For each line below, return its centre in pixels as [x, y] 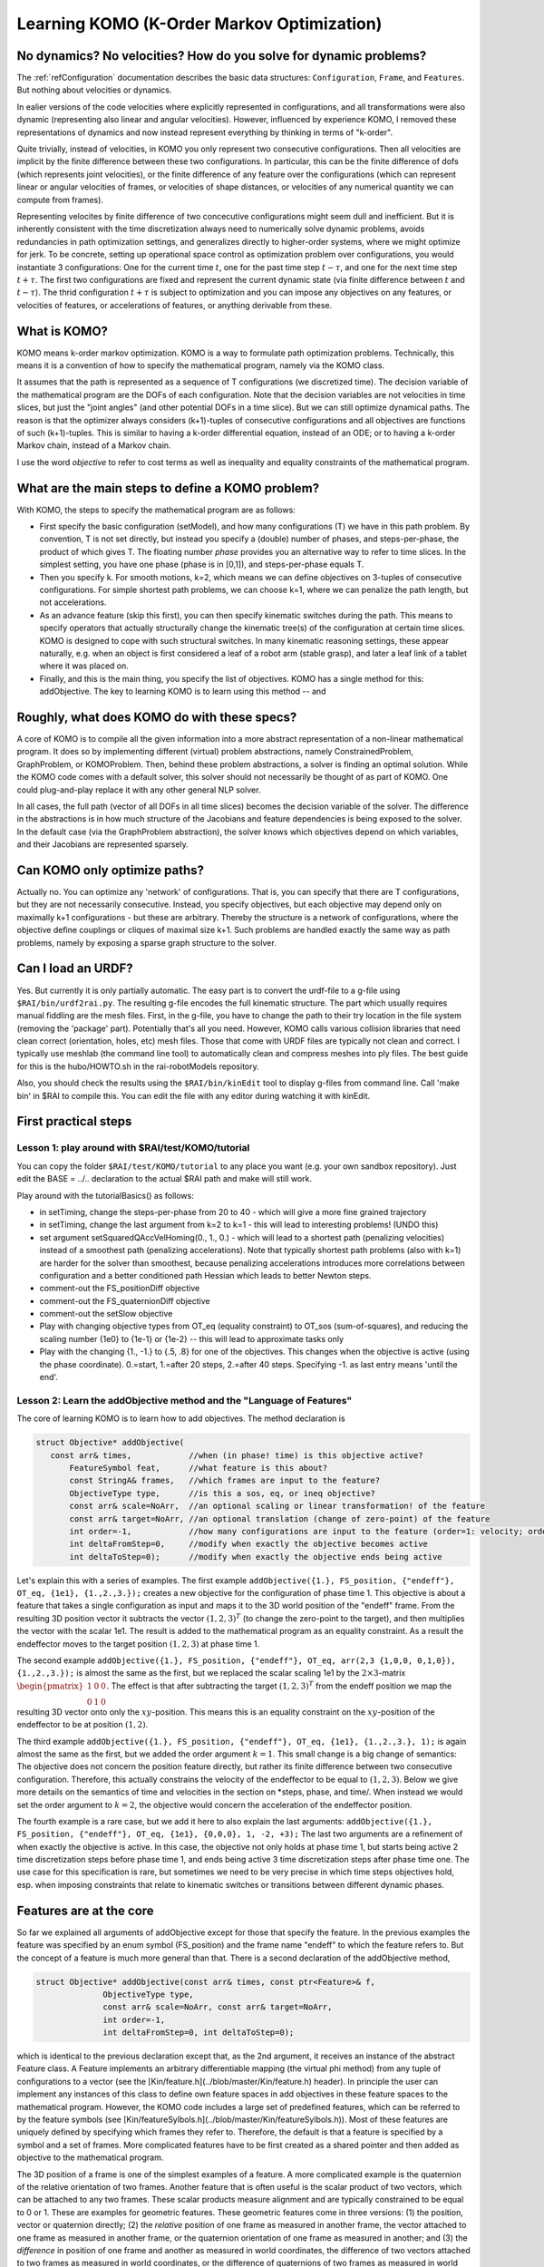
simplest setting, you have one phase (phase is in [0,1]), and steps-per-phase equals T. [202, 564]
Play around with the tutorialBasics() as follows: [105, 1195]
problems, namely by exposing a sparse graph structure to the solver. [146, 942]
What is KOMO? [63, 331]
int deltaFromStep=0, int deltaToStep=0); [199, 2033]
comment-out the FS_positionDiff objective [120, 1289]
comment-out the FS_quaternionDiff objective [125, 1300]
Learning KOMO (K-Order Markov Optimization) [199, 24]
